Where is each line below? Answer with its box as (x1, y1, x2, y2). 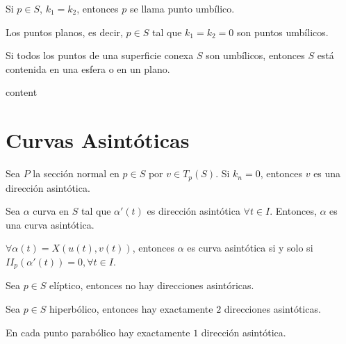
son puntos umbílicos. (236, 24, 329, 39)
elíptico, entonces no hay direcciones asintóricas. (49, 278, 254, 293)
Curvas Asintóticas (6, 126, 190, 154)
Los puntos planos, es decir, (6, 24, 123, 39)
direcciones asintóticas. (224, 301, 321, 316)
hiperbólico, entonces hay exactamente (49, 301, 213, 316)
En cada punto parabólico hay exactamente (6, 325, 190, 339)
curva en (33, 204, 69, 218)
